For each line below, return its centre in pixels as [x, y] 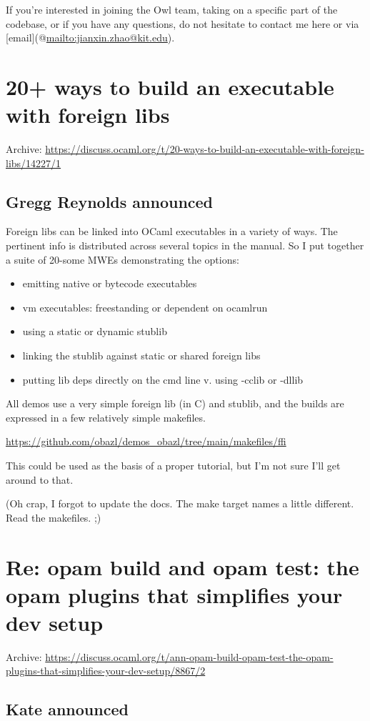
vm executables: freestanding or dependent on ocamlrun [145, 307]
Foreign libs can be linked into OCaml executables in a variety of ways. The [172, 231]
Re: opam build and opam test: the [182, 566]
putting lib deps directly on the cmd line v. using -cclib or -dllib [163, 379]
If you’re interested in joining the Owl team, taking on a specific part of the [172, 9]
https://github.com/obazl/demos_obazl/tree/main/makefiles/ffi [146, 441]
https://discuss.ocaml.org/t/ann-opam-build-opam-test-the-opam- [189, 656]
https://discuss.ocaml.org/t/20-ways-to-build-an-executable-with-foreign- [205, 149]
